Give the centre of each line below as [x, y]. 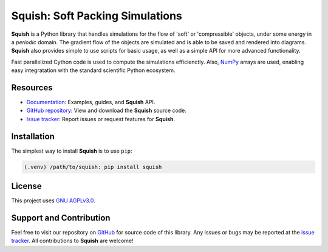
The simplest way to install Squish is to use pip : [72, 151]
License [26, 186]
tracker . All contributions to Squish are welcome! [72, 241]
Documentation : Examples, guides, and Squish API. [91, 102]
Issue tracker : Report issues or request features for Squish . [101, 119]
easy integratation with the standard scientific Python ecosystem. [93, 70]
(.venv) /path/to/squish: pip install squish [93, 167]
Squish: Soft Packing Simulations [97, 16]
